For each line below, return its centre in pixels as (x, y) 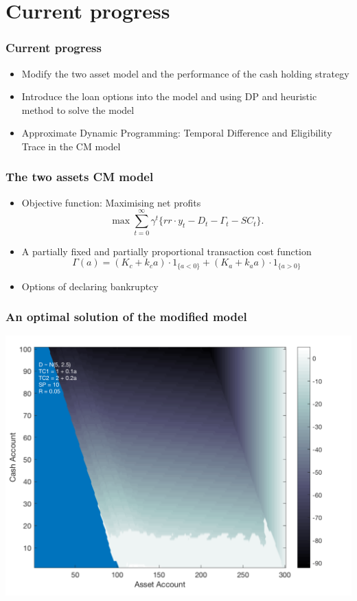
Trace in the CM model (71, 146)
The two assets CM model (80, 177)
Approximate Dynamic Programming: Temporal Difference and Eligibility (177, 133)
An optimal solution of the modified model (126, 317)
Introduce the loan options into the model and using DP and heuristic (169, 96)
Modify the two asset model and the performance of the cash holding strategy (185, 73)
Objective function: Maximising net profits (111, 202)
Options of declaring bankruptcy (90, 286)
